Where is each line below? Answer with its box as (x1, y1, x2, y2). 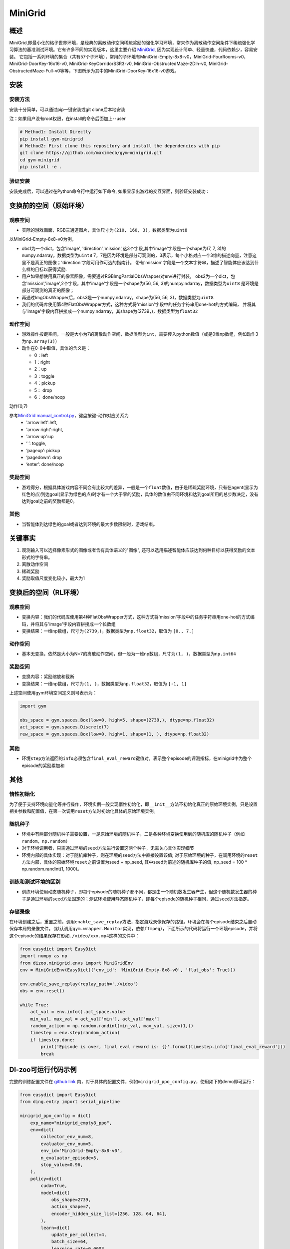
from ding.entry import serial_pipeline (19, 1099, 120, 1105)
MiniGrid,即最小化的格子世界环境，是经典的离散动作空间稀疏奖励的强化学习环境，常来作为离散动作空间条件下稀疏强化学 (9, 40, 256, 46)
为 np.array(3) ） (21, 338, 60, 344)
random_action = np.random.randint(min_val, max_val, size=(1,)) (30, 1023, 194, 1029)
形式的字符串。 (21, 554, 52, 560)
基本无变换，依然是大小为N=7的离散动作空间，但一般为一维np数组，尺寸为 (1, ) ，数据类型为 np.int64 (21, 651, 237, 657)
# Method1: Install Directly (19, 129, 91, 135)
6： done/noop (34, 394, 65, 400)
